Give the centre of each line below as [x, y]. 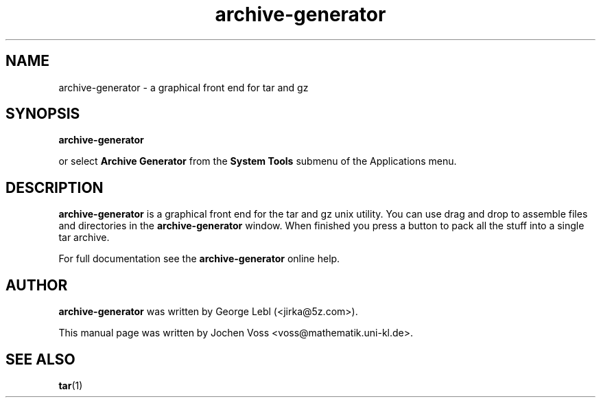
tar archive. [84, 238]
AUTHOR [37, 285]
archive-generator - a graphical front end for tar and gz [184, 87]
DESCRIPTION [55, 187]
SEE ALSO [40, 359]
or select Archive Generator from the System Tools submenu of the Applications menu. [258, 161]
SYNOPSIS [43, 114]
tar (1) [71, 385]
